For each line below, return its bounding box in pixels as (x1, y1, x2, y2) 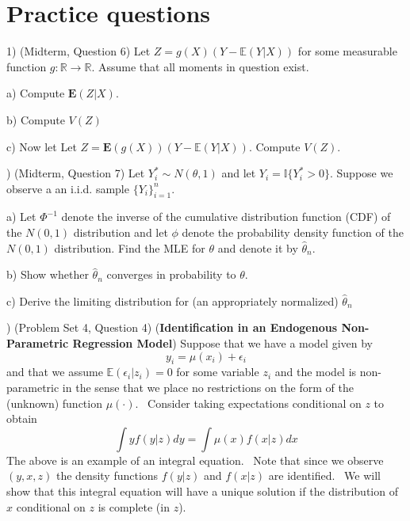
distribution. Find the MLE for (54, 239, 205, 256)
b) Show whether (6, 266, 89, 283)
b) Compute (6, 111, 65, 127)
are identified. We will (268, 467, 381, 484)
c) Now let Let (6, 138, 77, 154)
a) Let (6, 208, 36, 225)
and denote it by (217, 239, 298, 256)
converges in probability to (106, 266, 236, 283)
